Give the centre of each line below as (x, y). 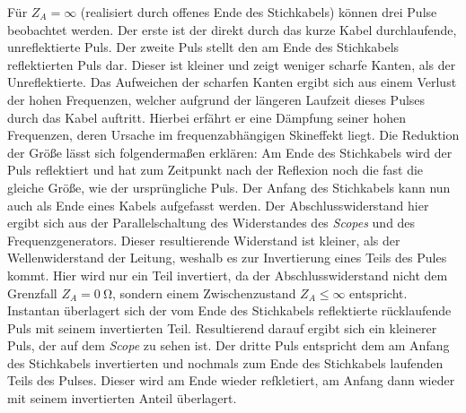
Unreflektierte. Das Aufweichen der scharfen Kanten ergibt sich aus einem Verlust (232, 82)
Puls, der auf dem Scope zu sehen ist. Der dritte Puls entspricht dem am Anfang (229, 345)
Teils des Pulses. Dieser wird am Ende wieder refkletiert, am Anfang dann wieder (231, 380)
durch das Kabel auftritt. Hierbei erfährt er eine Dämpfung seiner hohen (207, 117)
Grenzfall (32, 293)
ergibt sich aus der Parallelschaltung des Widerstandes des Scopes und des (211, 223)
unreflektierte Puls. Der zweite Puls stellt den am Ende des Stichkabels (203, 47)
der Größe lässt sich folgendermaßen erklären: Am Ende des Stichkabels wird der (230, 152)
